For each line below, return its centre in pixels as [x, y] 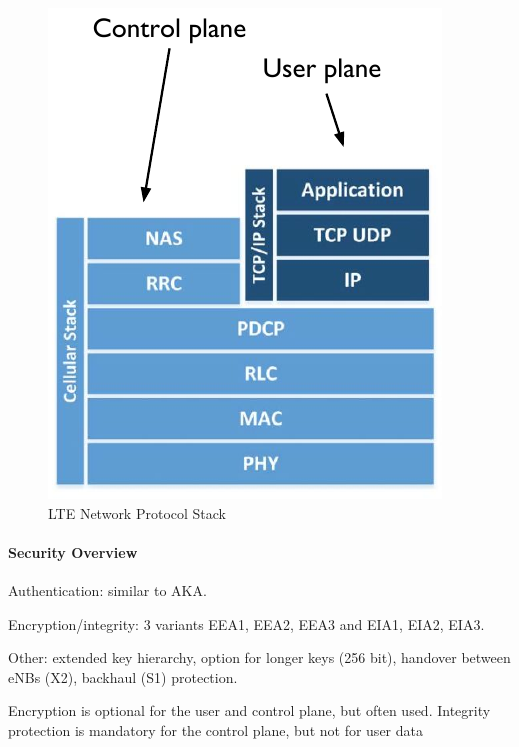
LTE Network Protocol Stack [137, 512]
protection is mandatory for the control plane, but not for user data [215, 729]
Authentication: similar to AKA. [107, 589]
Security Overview [73, 551]
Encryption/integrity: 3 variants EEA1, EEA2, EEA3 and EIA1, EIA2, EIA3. [246, 623]
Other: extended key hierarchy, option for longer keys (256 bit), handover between [259, 657]
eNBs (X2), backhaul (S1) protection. [123, 676]
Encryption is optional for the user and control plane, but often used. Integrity [249, 710]
